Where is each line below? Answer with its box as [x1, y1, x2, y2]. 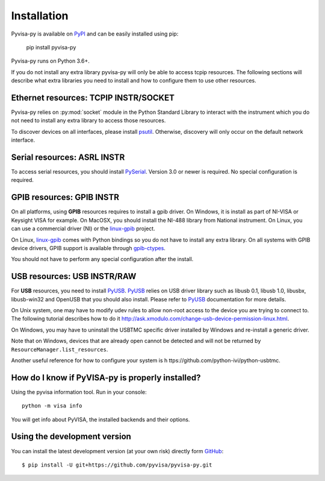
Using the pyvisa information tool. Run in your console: [11, 388, 147, 395]
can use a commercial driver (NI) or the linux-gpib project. [11, 225, 156, 232]
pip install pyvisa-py [26, 43, 76, 51]
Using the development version [11, 432, 132, 442]
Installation [11, 9, 69, 22]
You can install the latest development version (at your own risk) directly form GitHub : [11, 447, 224, 454]
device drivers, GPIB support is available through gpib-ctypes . [11, 244, 166, 251]
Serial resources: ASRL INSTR [11, 152, 125, 162]
